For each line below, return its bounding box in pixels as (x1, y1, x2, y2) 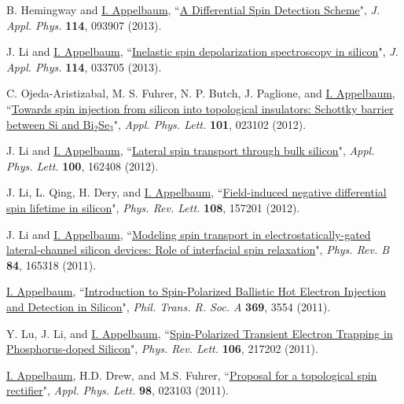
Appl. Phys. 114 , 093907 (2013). (6, 17, 162, 33)
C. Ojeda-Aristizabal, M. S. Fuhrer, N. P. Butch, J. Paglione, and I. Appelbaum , (6, 85, 395, 101)
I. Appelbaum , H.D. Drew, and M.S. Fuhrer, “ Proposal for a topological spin (6, 366, 377, 383)
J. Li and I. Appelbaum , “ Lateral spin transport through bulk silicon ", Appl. (6, 142, 375, 159)
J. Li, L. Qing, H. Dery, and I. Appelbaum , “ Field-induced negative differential (6, 184, 387, 200)
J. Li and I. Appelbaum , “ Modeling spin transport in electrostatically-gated (6, 226, 371, 242)
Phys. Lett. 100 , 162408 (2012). (6, 157, 159, 174)
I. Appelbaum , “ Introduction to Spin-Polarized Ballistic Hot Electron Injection (6, 283, 387, 299)
